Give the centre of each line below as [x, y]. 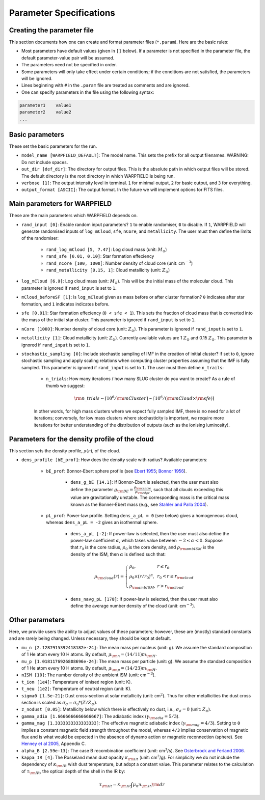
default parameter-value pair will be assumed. [68, 58]
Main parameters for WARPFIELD [61, 204]
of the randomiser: [40, 238]
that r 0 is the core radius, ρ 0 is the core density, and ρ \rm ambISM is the [142, 548]
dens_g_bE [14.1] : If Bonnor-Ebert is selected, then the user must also [145, 482]
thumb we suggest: [66, 386]
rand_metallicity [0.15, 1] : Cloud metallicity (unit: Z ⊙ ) [108, 271]
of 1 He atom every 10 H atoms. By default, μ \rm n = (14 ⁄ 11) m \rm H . [89, 655]
